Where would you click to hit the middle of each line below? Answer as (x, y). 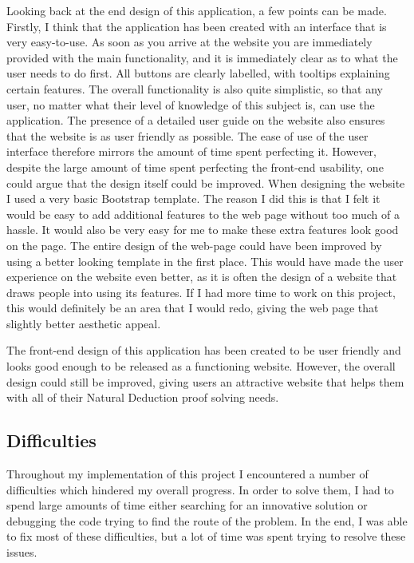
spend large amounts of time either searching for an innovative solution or (187, 505)
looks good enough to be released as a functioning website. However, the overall (201, 366)
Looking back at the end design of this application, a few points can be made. (197, 10)
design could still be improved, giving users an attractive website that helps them (205, 381)
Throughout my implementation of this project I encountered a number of (187, 474)
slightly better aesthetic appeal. (84, 323)
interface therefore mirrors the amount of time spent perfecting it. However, (192, 151)
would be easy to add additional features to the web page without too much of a (203, 214)
